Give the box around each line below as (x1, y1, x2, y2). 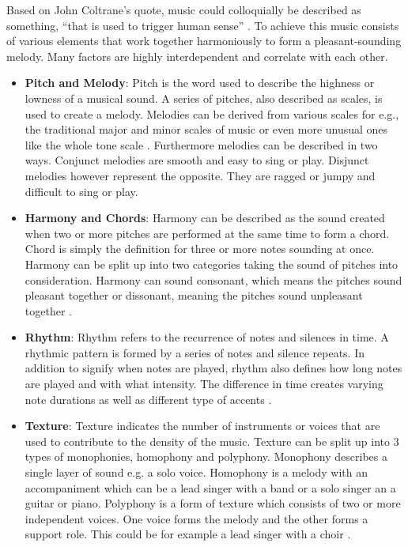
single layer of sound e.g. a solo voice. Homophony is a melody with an (25, 464, 368, 481)
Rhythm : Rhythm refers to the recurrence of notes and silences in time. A (25, 329, 389, 345)
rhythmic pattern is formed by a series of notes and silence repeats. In (25, 344, 365, 360)
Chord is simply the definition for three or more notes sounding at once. (25, 240, 375, 257)
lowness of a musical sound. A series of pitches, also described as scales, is (25, 89, 383, 106)
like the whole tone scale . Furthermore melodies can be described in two (25, 136, 378, 153)
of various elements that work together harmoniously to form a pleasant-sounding (6, 32, 402, 49)
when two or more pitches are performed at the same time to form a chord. (25, 224, 390, 241)
